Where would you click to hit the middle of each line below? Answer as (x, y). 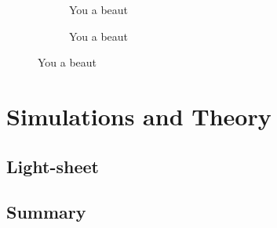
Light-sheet (53, 166)
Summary (46, 212)
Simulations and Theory (139, 116)
